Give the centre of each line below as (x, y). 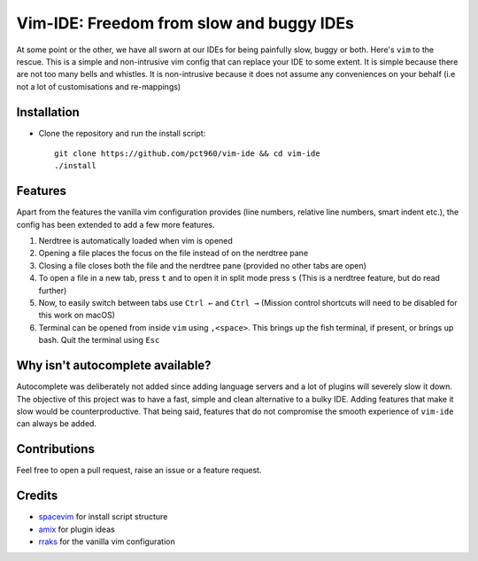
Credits (37, 496)
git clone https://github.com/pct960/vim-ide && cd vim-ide (187, 154)
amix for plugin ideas (77, 529)
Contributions (55, 449)
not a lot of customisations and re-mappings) (99, 86)
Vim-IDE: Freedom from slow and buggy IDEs (185, 23)
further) (53, 290)
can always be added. (57, 424)
